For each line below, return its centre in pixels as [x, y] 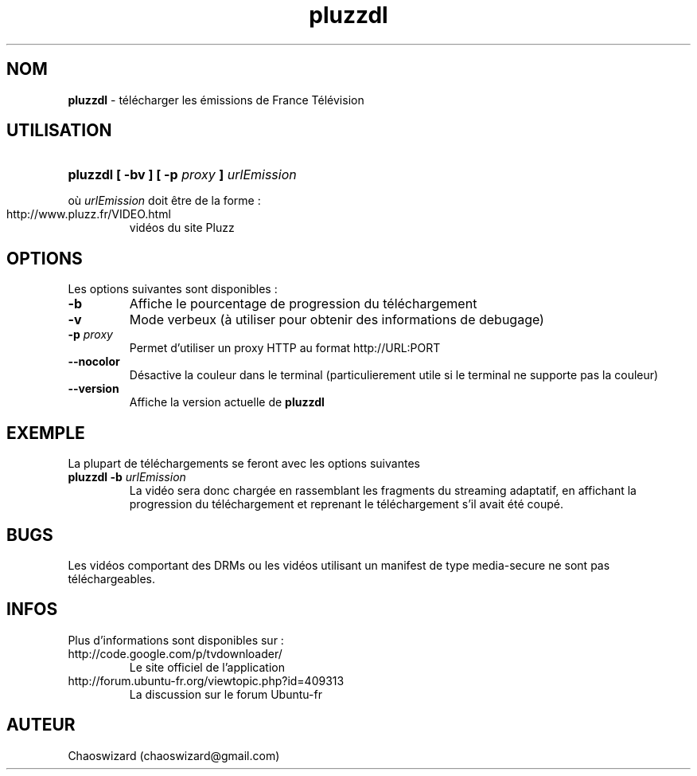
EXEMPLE [46, 433]
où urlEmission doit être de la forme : [164, 201]
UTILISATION [59, 131]
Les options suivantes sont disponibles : [173, 289]
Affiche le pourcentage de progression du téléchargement [303, 304]
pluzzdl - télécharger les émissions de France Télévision [216, 100]
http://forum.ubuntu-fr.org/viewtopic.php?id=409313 [206, 680]
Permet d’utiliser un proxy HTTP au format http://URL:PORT [285, 348]
